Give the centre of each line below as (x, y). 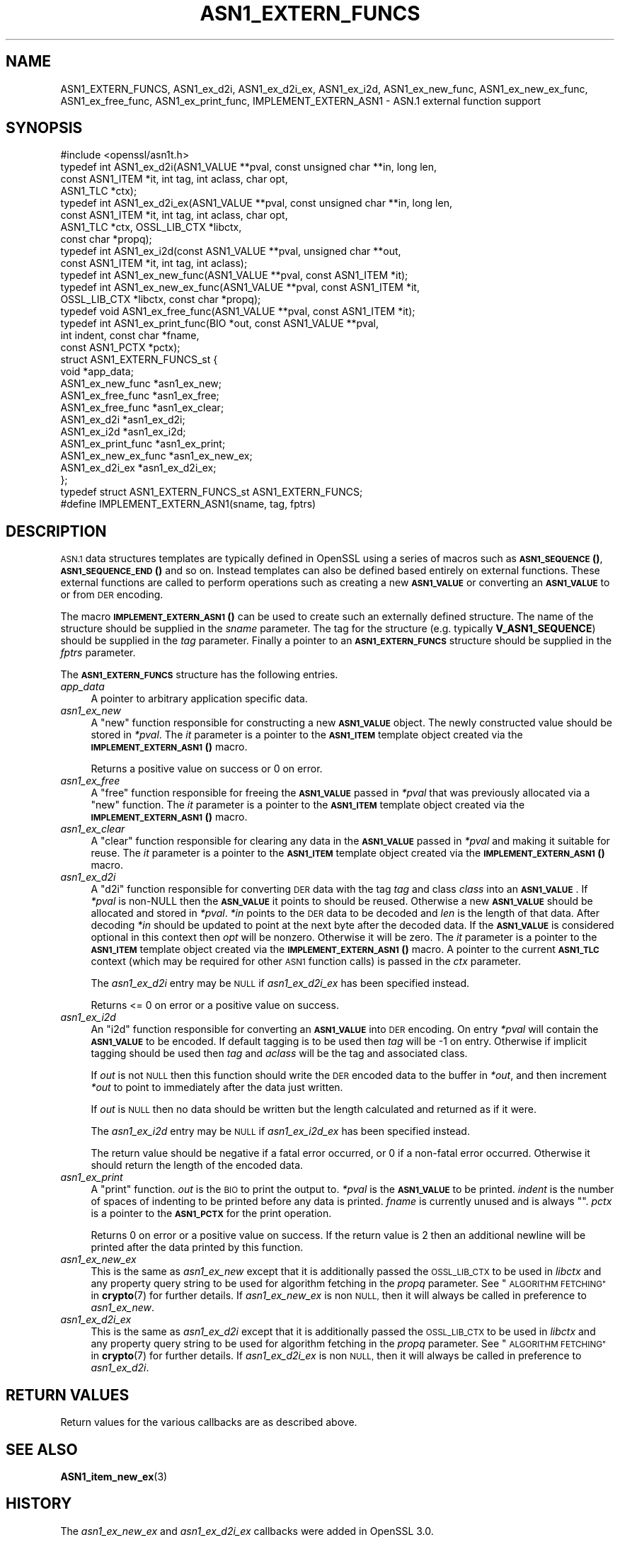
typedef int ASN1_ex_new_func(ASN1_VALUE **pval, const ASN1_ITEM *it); (234, 275)
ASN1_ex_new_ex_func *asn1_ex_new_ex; (156, 456)
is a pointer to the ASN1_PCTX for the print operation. (211, 1213)
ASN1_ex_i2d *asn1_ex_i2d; (123, 432)
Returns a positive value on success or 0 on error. (207, 769)
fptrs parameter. (98, 653)
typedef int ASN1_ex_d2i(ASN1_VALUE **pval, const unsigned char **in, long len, (249, 167)
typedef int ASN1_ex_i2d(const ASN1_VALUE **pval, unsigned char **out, (231, 251)
